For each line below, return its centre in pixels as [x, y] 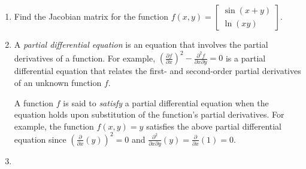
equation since [40, 139]
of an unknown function [58, 82]
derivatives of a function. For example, [85, 58]
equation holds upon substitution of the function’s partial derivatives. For [149, 114]
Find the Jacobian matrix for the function [91, 16]
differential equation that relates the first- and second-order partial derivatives [157, 71]
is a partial [246, 58]
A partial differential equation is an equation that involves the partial [141, 44]
